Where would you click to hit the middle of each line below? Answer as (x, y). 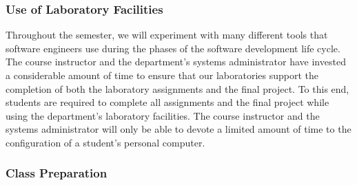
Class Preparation (57, 173)
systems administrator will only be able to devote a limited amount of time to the (178, 129)
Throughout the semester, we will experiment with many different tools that (167, 35)
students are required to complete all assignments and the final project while (167, 102)
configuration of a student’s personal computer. (105, 142)
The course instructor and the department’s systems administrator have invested (176, 62)
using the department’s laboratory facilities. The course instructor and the (163, 115)
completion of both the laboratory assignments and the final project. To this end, (177, 88)
